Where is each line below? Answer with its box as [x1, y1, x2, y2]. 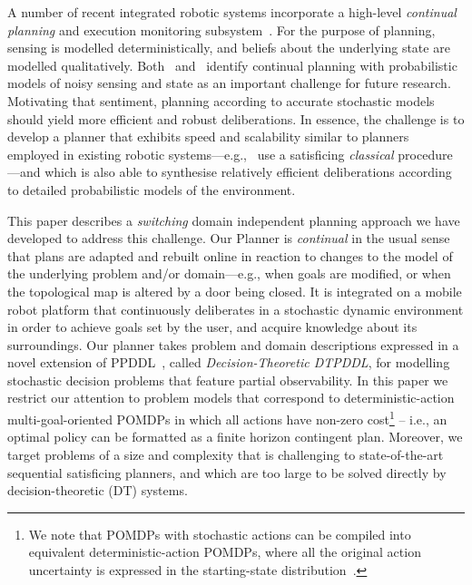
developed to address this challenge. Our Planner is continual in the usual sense [7, 229, 450, 248]
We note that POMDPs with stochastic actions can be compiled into [28, 524, 411, 543]
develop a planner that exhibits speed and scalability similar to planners [7, 127, 409, 146]
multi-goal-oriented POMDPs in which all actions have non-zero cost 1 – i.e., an [7, 407, 447, 428]
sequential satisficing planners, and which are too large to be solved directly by [7, 463, 447, 482]
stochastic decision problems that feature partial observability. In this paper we [7, 370, 448, 389]
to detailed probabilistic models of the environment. [7, 180, 296, 199]
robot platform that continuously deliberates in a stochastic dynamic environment [7, 299, 464, 318]
